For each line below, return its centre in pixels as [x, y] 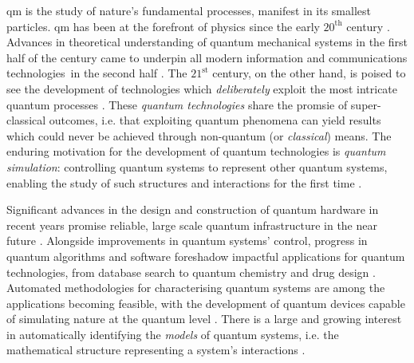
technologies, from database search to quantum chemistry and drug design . [191, 272]
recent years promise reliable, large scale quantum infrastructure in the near [192, 225]
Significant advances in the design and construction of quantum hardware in [193, 209]
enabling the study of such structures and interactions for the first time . [184, 182]
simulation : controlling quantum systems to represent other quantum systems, [197, 166]
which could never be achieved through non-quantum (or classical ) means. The [199, 135]
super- [366, 104]
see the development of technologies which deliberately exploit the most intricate [202, 88]
